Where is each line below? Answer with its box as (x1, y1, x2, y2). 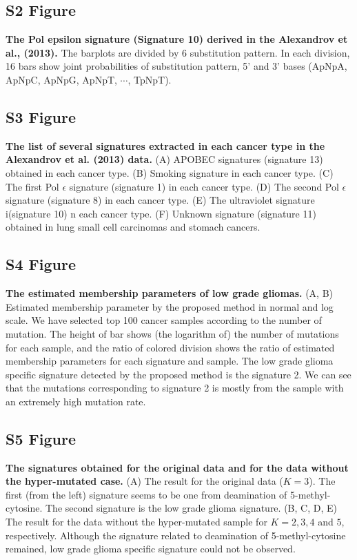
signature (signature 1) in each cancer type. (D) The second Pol (69, 179, 339, 193)
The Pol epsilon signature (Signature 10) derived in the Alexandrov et (6, 32, 348, 46)
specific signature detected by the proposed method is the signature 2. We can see (6, 367, 351, 381)
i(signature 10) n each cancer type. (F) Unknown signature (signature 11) (6, 206, 316, 220)
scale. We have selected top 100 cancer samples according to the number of (6, 313, 322, 327)
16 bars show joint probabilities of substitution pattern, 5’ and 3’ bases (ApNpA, (6, 59, 347, 73)
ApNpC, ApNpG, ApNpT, (6, 72, 117, 86)
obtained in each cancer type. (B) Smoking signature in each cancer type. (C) (6, 165, 334, 180)
